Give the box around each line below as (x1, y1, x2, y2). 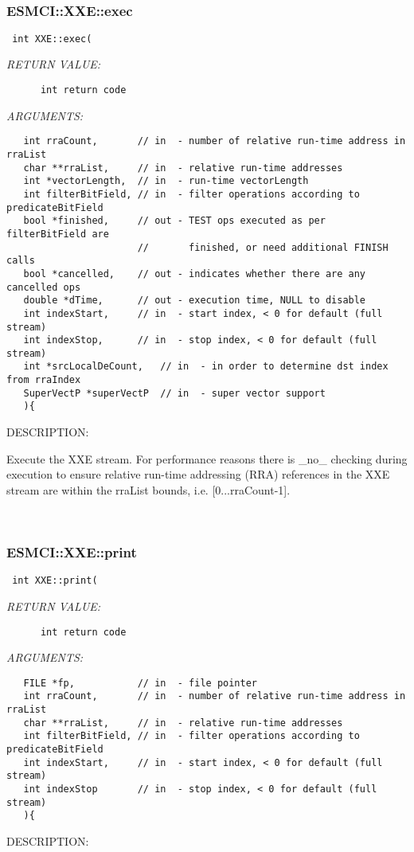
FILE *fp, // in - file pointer (23, 677, 257, 689)
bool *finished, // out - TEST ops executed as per (23, 215, 326, 227)
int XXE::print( (12, 575, 98, 587)
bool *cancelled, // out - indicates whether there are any (23, 268, 366, 279)
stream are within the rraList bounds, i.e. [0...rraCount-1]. (6, 481, 291, 498)
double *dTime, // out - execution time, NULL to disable (23, 295, 366, 307)
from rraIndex (6, 374, 81, 386)
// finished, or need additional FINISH (137, 241, 389, 253)
